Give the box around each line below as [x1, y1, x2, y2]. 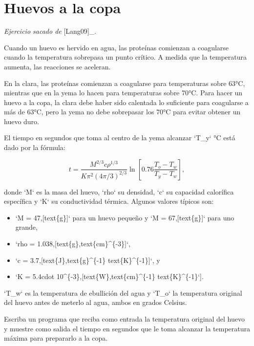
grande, [15, 222, 38, 232]
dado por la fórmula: [4, 142, 65, 152]
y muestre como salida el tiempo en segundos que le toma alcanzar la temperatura [4, 323, 251, 333]
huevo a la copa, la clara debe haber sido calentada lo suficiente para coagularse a [4, 97, 249, 107]
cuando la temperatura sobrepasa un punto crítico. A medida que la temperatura [4, 52, 247, 62]
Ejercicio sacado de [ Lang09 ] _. [4, 26, 97, 36]
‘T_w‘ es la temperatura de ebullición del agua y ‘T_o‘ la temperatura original [4, 287, 242, 298]
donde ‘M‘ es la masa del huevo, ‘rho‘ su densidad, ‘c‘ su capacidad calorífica [4, 186, 234, 196]
